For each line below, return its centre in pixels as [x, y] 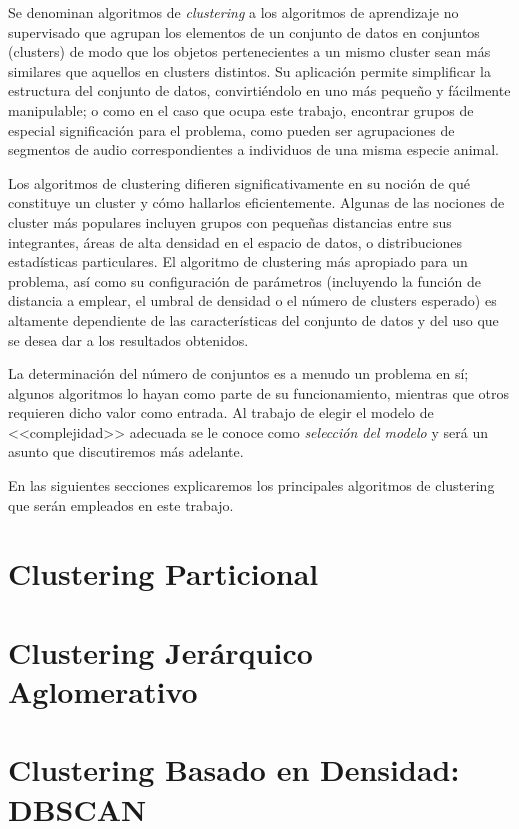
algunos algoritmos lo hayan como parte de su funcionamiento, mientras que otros [259, 392]
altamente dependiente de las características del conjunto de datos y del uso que [253, 319]
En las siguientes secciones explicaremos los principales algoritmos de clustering [251, 485]
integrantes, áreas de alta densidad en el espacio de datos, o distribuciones [235, 241]
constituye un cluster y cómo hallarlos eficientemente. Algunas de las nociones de [256, 202]
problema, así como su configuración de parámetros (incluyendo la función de [244, 280]
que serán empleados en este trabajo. [121, 504]
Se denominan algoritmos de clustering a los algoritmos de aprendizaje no [233, 12]
